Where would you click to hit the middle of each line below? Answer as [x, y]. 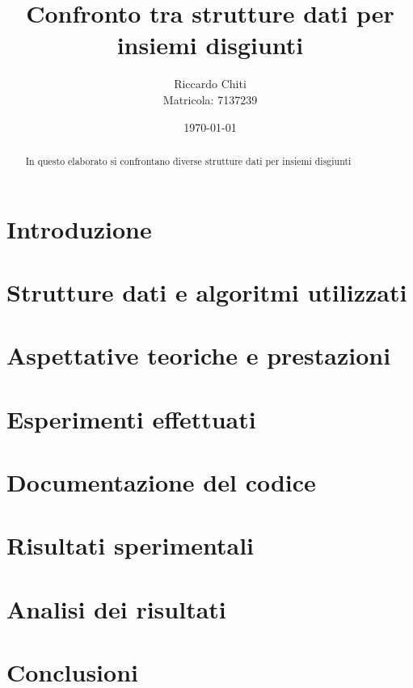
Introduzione [79, 228]
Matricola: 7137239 [210, 99]
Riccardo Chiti [210, 84]
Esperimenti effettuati [131, 418]
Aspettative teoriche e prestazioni [199, 355]
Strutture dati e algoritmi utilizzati [207, 291]
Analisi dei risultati [116, 608]
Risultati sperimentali [131, 545]
